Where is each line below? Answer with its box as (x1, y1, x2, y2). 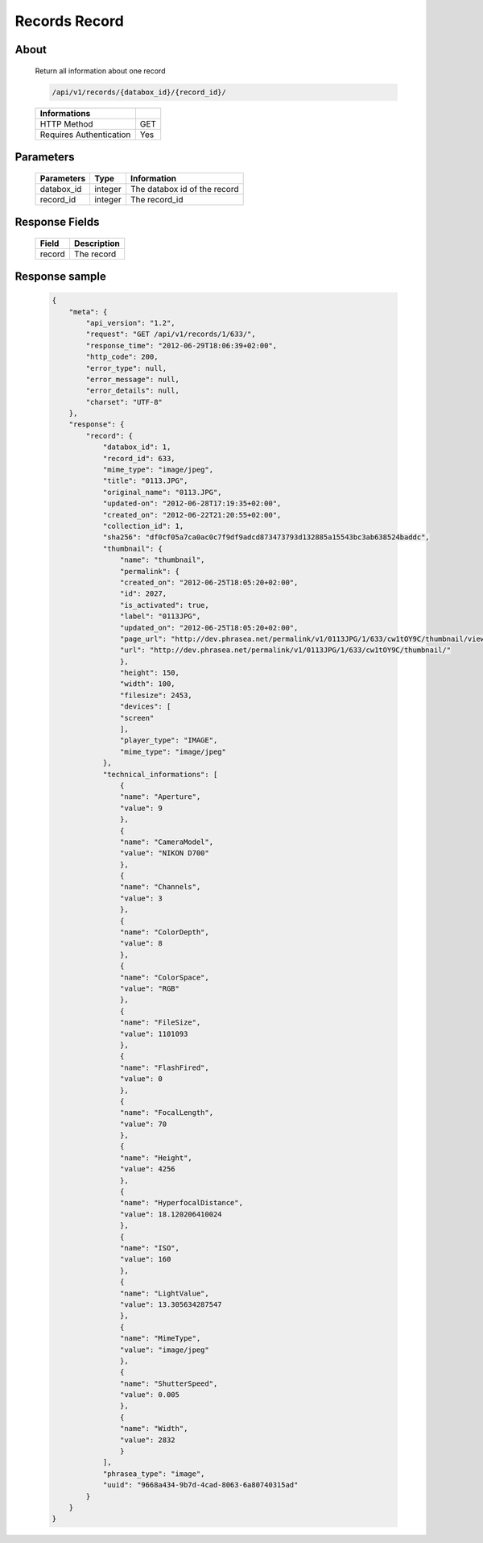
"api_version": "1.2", (85, 318, 176, 327)
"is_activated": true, (119, 601, 209, 609)
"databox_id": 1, (102, 443, 171, 451)
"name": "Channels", (119, 883, 201, 892)
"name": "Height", (119, 1153, 192, 1162)
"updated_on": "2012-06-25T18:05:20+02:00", (119, 623, 299, 632)
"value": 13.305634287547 (119, 1300, 222, 1309)
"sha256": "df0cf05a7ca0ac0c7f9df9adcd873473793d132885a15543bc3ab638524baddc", (102, 533, 430, 542)
